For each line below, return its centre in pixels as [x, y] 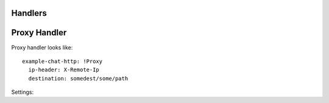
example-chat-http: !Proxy [62, 61]
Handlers [29, 13]
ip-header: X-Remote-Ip [64, 70]
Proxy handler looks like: [42, 47]
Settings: [22, 92]
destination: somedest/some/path [78, 78]
